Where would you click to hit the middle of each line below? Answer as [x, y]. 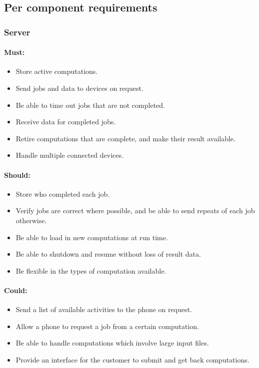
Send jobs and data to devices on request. [79, 88]
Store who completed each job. [63, 193]
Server [17, 32]
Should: [17, 175]
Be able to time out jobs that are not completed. [90, 105]
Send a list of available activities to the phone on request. [104, 309]
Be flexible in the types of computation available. [91, 270]
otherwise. [31, 220]
